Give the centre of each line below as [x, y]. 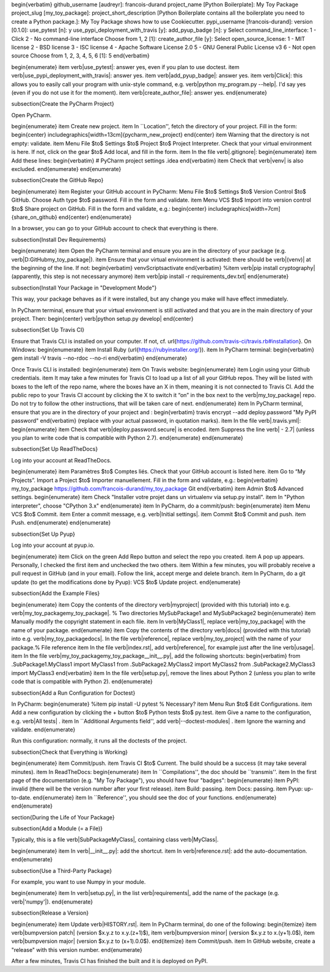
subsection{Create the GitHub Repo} [57, 180]
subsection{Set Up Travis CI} [48, 330]
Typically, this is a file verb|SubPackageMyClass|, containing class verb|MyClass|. [115, 839]
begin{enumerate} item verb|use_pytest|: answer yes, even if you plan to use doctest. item [125, 67]
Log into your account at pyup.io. [53, 545]
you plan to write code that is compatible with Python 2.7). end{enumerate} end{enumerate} [127, 437]
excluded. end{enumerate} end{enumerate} [66, 169]
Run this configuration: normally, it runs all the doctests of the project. [99, 741]
